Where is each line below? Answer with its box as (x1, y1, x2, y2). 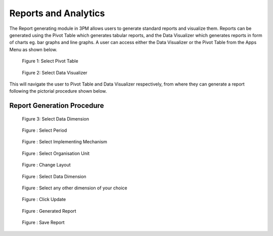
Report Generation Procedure (9, 101, 104, 110)
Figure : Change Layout (22, 162, 71, 168)
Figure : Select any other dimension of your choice (22, 185, 127, 191)
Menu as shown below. (9, 46, 58, 53)
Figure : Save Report (22, 219, 65, 225)
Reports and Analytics (9, 8, 105, 19)
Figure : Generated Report (22, 208, 76, 214)
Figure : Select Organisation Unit (22, 150, 90, 156)
